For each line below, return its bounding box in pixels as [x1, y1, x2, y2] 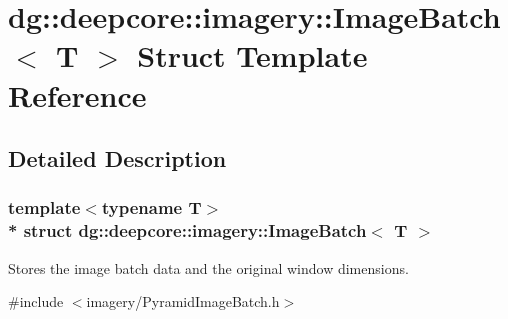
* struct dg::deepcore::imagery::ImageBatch [8, 218, 367, 243]
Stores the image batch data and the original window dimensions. [8, 257, 409, 278]
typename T [101, 195, 202, 220]
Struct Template [137, 35, 368, 76]
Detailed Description [8, 143, 227, 174]
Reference [8, 74, 147, 115]
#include [8, 291, 64, 312]
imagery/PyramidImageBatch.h [86, 291, 280, 312]
